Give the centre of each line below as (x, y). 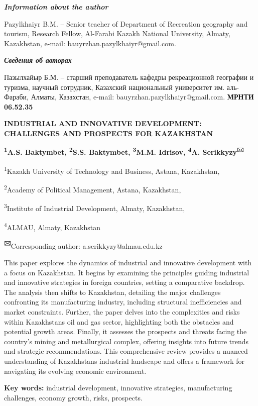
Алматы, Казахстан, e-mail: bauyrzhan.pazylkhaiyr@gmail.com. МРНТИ (142, 97)
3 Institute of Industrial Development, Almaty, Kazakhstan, (95, 207)
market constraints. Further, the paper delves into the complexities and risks (122, 312)
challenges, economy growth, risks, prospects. (73, 397)
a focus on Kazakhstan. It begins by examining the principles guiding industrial (127, 272)
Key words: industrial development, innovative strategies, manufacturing (118, 388)
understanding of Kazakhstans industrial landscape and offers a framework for (124, 361)
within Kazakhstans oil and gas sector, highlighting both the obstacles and (119, 321)
